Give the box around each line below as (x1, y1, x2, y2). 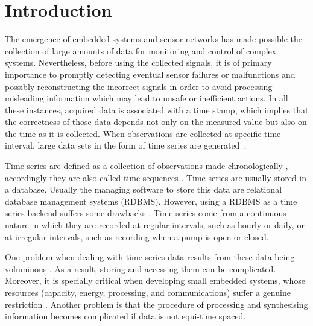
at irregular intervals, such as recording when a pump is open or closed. (5, 230, 269, 243)
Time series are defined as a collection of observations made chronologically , (5, 159, 288, 172)
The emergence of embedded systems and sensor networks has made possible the (5, 33, 303, 45)
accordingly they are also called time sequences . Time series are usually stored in (5, 171, 307, 184)
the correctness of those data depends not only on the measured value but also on (5, 115, 307, 128)
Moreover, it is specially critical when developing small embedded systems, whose (5, 274, 305, 287)
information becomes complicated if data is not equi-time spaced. (5, 310, 246, 322)
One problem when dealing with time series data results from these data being (5, 251, 295, 263)
